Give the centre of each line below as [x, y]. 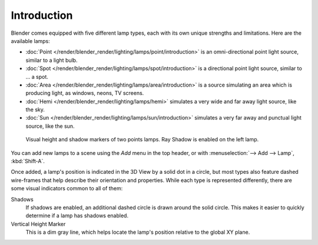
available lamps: [30, 41]
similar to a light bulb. [52, 60]
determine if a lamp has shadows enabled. [77, 216]
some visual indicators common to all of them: [67, 188]
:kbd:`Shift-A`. [28, 161]
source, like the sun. [50, 126]
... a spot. [37, 77]
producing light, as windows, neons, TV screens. [85, 93]
